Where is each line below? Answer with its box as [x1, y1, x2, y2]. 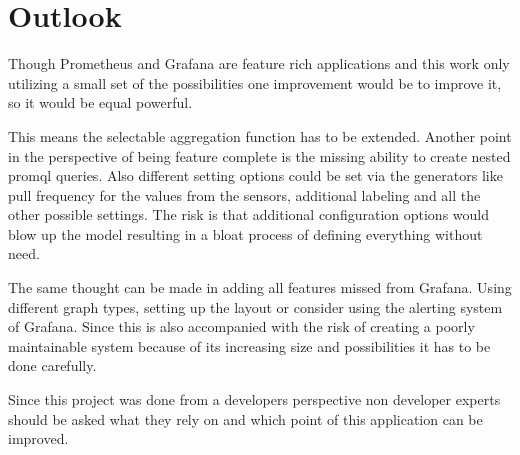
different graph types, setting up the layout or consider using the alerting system [8, 296, 503, 317]
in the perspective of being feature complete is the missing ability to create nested [8, 145, 511, 166]
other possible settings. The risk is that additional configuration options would [8, 204, 489, 225]
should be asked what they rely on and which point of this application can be [8, 408, 483, 429]
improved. [8, 428, 69, 449]
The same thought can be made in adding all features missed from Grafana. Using [8, 277, 512, 298]
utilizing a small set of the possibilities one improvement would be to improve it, [8, 72, 502, 93]
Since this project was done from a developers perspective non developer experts [8, 389, 501, 410]
